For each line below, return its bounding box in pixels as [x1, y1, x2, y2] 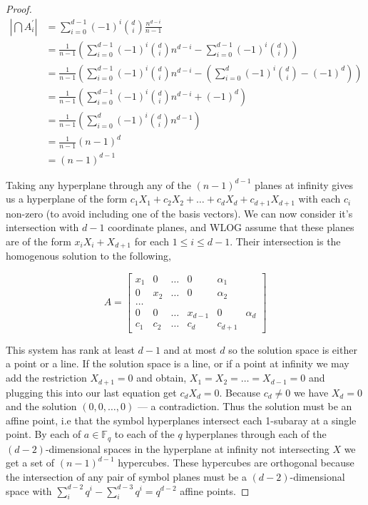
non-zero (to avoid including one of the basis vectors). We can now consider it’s [6, 205, 353, 220]
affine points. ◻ [180, 483, 250, 498]
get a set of [6, 455, 55, 470]
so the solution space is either [228, 342, 357, 357]
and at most [163, 342, 217, 357]
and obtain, [136, 370, 187, 385]
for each [134, 233, 169, 248]
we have [293, 384, 329, 399]
